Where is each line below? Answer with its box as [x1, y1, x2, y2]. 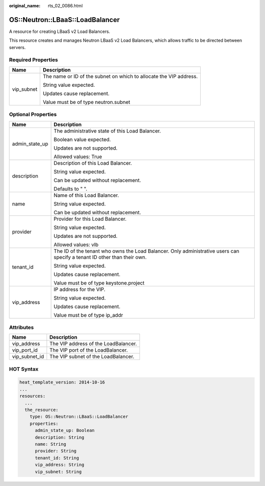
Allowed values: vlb [53, 241, 99, 248]
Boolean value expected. [53, 136, 111, 143]
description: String [35, 435, 84, 440]
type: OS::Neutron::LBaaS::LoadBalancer [29, 414, 129, 419]
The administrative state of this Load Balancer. [53, 128, 161, 134]
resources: [19, 393, 46, 399]
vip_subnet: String [35, 469, 82, 474]
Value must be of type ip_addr [53, 311, 123, 318]
